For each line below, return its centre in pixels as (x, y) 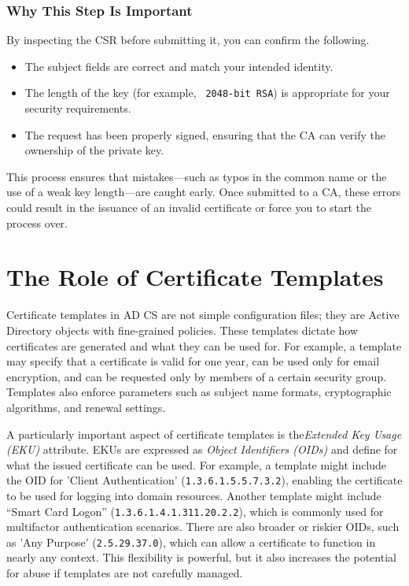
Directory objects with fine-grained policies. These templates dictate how (182, 330)
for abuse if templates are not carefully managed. (125, 573)
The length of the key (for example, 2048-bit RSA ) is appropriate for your (207, 93)
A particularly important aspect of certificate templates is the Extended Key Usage (204, 434)
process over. (37, 223)
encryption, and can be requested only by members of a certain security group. (197, 376)
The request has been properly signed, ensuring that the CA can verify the (205, 134)
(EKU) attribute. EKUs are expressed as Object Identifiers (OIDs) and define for (202, 449)
